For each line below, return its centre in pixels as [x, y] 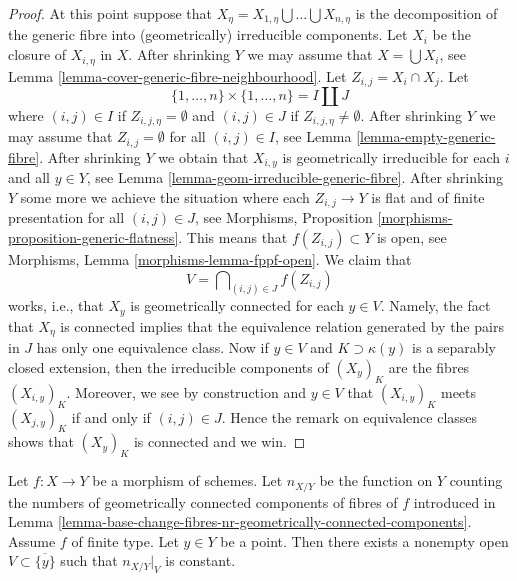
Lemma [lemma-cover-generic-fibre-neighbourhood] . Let [177, 75]
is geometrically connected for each [237, 305]
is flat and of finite [428, 196]
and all [29, 177]
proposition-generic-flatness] [93, 236]
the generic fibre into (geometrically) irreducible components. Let [208, 34]
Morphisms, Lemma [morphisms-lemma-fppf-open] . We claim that [210, 258]
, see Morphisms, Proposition [283, 217]
